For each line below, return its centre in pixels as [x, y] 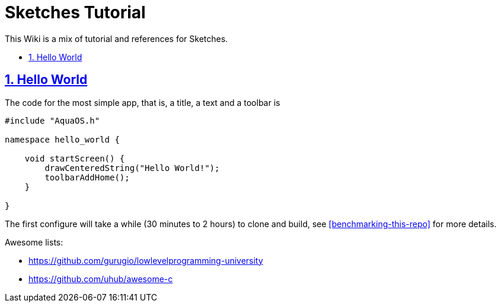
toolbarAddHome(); [87, 177]
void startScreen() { [75, 158]
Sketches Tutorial [75, 12]
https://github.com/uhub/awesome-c [101, 279]
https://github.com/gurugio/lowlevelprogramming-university [146, 260]
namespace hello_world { [62, 139]
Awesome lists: [34, 242]
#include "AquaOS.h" [52, 120]
